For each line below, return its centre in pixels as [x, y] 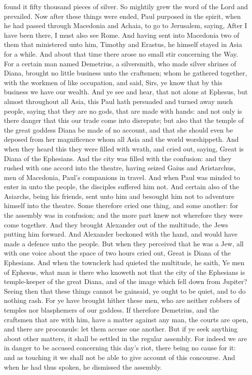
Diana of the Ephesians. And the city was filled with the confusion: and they [118, 158]
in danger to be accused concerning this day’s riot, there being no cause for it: [120, 348]
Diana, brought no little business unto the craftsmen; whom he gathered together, [126, 73]
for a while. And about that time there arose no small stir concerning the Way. [121, 53]
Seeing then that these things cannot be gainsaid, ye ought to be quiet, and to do [125, 291]
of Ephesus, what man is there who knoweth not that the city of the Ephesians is [125, 272]
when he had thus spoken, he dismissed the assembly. [83, 367]
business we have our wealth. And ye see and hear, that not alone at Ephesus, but [126, 92]
